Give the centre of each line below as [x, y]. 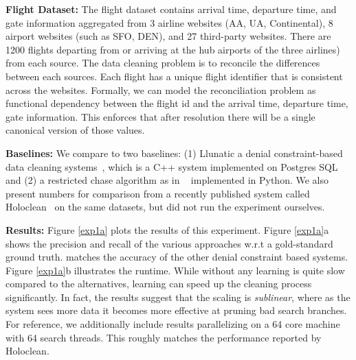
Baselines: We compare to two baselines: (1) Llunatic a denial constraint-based [174, 153]
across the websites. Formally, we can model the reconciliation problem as [161, 89]
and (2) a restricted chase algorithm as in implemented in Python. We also [167, 180]
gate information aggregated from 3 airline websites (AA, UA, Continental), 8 [169, 22]
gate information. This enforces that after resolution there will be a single [160, 116]
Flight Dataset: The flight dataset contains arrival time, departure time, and [171, 9]
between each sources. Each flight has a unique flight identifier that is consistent [174, 76]
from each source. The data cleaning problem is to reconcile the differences [163, 63]
